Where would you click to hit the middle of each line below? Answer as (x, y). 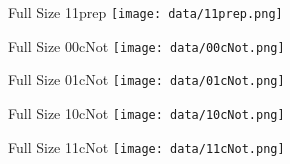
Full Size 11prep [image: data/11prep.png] (145, 12)
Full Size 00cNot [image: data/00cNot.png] (146, 45)
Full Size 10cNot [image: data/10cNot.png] (146, 112)
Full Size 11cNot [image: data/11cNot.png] (146, 146)
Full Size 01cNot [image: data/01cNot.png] (146, 79)
